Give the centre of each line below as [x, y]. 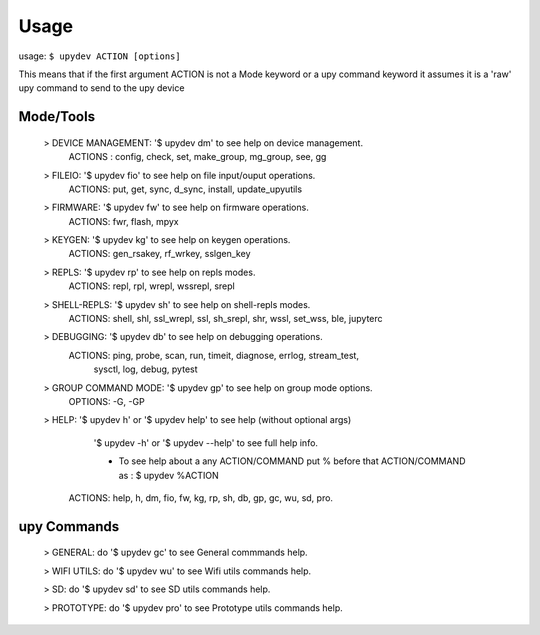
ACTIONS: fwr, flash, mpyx [123, 221]
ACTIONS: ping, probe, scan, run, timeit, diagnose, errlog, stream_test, [214, 355]
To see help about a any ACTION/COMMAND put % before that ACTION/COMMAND [292, 461]
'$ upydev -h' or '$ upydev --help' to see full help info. [206, 442]
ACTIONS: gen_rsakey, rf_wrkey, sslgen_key [159, 254]
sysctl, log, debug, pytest [146, 369]
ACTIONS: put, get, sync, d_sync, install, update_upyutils [185, 189]
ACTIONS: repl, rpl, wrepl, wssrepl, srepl [151, 286]
